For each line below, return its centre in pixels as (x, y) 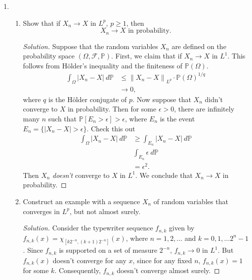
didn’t (214, 99)
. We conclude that (164, 175)
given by (182, 228)
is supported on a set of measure (108, 250)
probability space (49, 56)
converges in (41, 211)
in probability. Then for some (112, 109)
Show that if (42, 23)
